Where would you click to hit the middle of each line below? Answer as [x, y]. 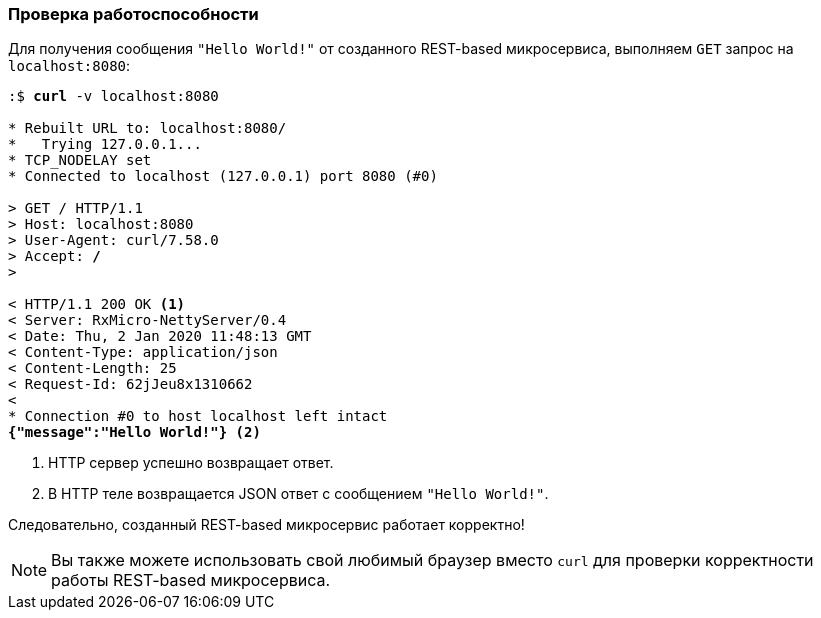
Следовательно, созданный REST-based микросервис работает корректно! [266, 525]
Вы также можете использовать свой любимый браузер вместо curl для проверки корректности [432, 560]
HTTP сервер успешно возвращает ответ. [191, 463]
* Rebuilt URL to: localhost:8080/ [147, 128]
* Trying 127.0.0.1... [105, 144]
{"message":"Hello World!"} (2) [134, 432]
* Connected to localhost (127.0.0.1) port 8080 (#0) [223, 176]
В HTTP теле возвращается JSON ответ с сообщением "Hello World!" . [298, 494]
